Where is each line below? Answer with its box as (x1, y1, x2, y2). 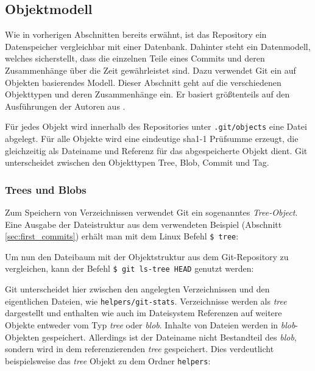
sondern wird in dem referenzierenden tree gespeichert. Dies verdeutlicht (5, 342, 274, 355)
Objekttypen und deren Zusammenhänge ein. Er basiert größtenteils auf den (5, 88, 290, 101)
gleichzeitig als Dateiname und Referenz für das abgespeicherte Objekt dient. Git (5, 144, 308, 157)
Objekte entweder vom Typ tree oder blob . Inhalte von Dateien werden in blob (5, 318, 296, 331)
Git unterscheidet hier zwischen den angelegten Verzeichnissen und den (5, 283, 270, 295)
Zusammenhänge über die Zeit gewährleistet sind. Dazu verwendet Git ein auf (5, 63, 296, 76)
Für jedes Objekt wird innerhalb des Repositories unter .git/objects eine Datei (5, 120, 307, 133)
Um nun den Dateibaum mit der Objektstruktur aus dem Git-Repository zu (5, 250, 289, 263)
